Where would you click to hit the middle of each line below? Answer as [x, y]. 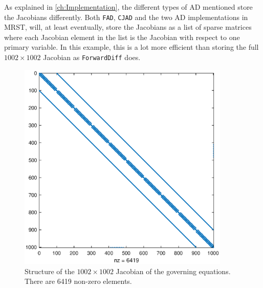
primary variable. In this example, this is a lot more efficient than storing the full [131, 47]
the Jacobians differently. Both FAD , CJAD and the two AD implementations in [126, 17]
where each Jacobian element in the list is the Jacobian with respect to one [122, 37]
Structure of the [50, 271]
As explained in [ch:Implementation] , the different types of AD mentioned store [128, 7]
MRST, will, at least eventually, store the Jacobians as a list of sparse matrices [128, 27]
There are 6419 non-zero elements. [78, 281]
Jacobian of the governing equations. [173, 271]
